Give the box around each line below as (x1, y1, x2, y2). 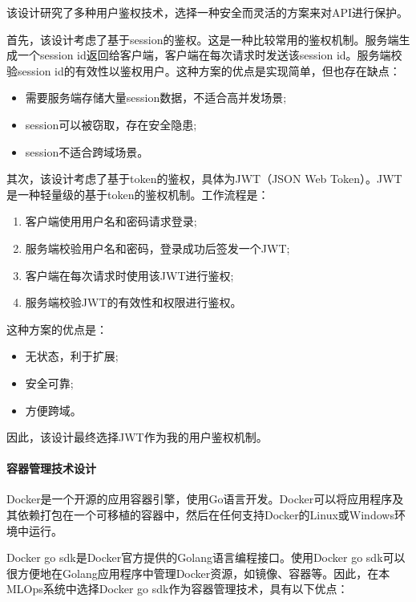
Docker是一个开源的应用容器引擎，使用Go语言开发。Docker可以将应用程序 (6, 490, 393, 507)
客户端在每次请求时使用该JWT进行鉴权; (25, 266, 234, 283)
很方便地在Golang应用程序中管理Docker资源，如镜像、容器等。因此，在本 (6, 564, 390, 581)
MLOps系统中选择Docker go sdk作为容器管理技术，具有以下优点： (6, 580, 349, 597)
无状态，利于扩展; (25, 348, 119, 364)
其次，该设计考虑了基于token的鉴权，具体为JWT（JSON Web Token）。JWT (6, 170, 402, 187)
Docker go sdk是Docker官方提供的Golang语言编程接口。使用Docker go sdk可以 (6, 549, 406, 566)
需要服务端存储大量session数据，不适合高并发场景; (25, 89, 287, 106)
